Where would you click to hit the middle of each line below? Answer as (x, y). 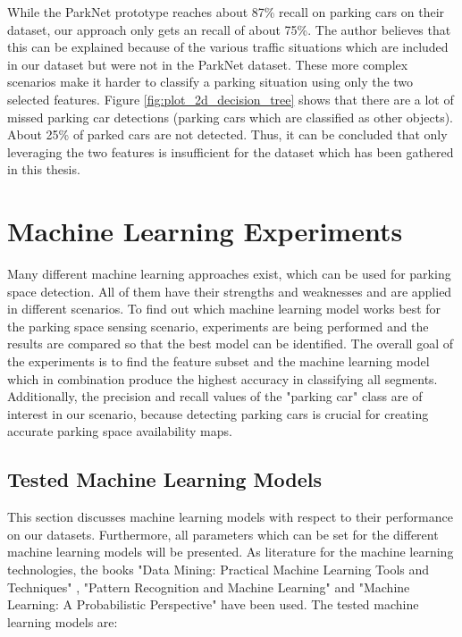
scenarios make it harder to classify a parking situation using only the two (210, 82)
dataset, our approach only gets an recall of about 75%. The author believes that (229, 29)
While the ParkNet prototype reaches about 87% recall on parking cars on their (226, 12)
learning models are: (63, 621)
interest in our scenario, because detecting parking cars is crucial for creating (218, 413)
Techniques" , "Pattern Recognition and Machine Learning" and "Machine (209, 587)
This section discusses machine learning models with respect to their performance (230, 517)
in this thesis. (44, 169)
